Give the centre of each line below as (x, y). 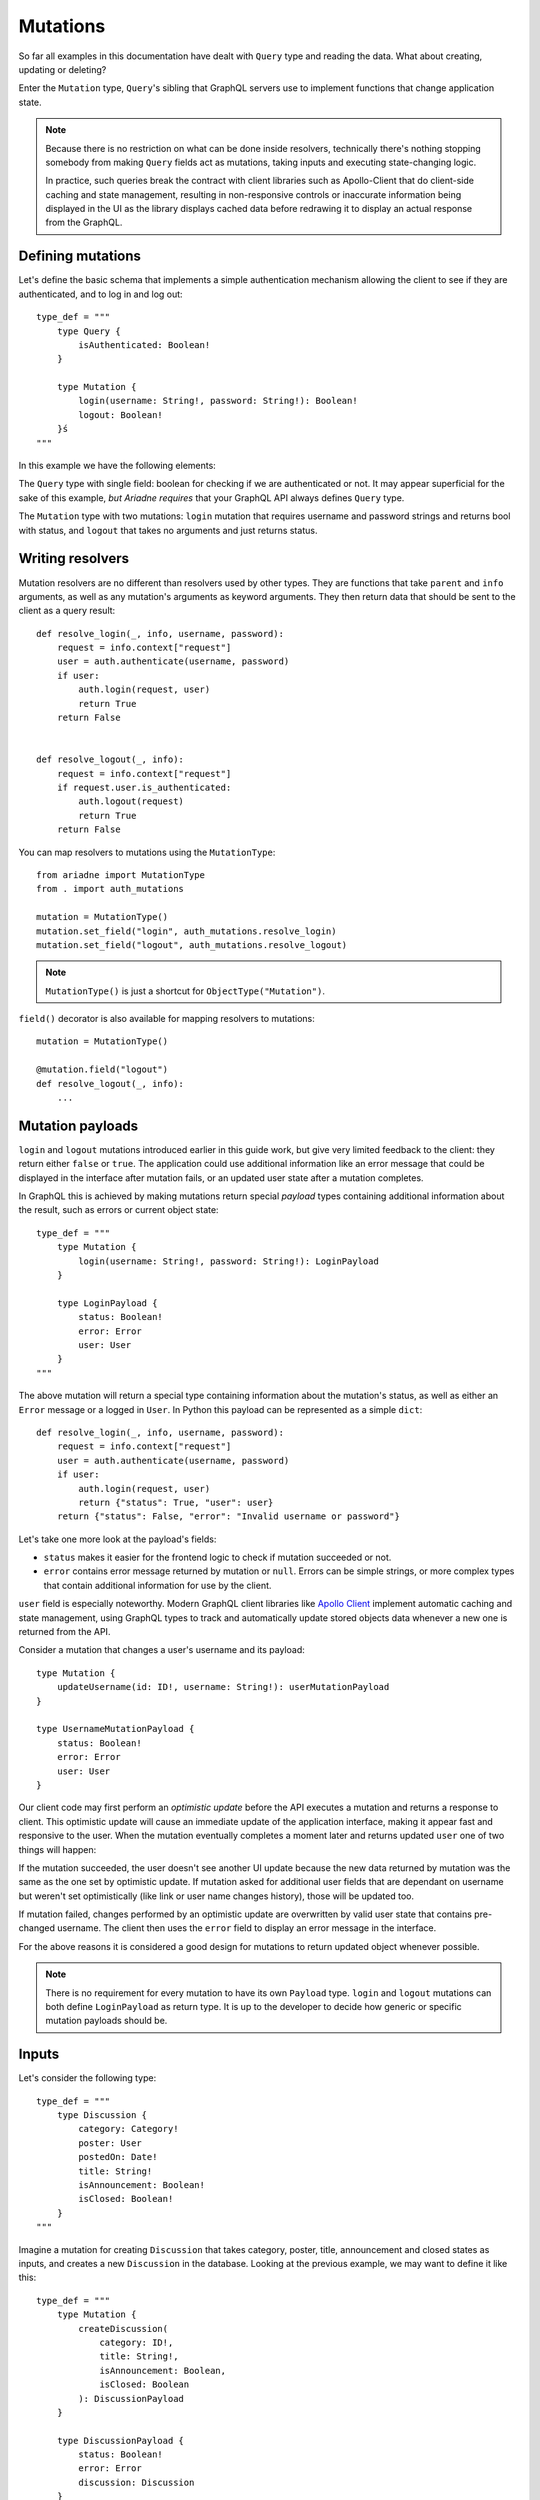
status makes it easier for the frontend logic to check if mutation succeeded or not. (217, 1557)
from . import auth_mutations (110, 889)
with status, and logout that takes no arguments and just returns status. (168, 530)
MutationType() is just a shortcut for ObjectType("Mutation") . (185, 991)
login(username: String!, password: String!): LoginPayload (228, 1261)
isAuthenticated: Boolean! (144, 344)
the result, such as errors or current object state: (118, 1210)
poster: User (110, 2143)
